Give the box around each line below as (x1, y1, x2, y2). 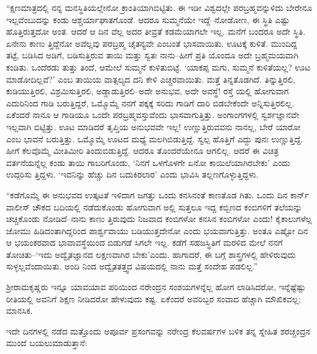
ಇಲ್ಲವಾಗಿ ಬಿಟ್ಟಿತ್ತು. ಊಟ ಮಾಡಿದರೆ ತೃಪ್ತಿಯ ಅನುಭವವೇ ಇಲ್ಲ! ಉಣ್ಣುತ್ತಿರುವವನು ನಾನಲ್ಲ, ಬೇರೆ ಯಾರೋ (6, 120, 301, 133)
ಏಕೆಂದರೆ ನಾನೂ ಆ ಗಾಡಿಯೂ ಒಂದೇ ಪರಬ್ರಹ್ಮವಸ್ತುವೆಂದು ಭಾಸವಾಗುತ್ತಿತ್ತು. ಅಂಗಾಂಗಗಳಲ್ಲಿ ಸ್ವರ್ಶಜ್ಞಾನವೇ (6, 108, 299, 121)
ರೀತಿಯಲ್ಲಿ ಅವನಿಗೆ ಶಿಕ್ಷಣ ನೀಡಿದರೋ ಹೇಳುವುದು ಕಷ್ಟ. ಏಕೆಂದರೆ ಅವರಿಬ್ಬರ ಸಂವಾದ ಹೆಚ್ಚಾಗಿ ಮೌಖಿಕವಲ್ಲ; (6, 292, 301, 305)
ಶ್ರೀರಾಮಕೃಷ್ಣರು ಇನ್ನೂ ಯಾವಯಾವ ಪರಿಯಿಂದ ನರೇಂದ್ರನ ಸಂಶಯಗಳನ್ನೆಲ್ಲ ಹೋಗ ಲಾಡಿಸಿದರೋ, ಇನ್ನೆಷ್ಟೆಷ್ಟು (6, 280, 306, 293)
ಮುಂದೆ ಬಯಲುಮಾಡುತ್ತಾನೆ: (6, 336, 87, 349)
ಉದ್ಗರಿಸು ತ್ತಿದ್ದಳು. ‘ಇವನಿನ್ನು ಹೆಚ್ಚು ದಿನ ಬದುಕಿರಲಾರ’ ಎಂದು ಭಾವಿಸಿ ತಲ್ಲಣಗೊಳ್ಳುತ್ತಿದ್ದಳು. (6, 168, 259, 181)
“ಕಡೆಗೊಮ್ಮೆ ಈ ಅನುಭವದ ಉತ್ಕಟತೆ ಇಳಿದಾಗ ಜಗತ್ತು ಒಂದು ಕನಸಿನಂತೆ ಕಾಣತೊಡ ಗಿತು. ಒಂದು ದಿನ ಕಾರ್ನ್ (6, 188, 309, 201)
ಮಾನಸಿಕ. (6, 304, 33, 317)
